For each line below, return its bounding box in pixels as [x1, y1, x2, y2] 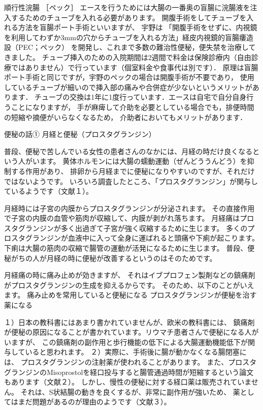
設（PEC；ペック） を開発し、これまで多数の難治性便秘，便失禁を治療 [4, 42, 242, 52]
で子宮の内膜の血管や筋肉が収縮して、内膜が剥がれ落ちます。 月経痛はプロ [4, 213, 254, 223]
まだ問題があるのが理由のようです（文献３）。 [18, 396, 171, 407]
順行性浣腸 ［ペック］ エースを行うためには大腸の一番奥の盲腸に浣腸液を [4, 2, 250, 12]
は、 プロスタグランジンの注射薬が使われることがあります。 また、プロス [4, 357, 250, 367]
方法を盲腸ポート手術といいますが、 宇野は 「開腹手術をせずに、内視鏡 [18, 22, 257, 33]
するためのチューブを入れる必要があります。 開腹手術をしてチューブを [11, 12, 247, 22]
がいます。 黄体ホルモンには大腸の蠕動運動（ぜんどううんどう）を [25, 156, 247, 166]
